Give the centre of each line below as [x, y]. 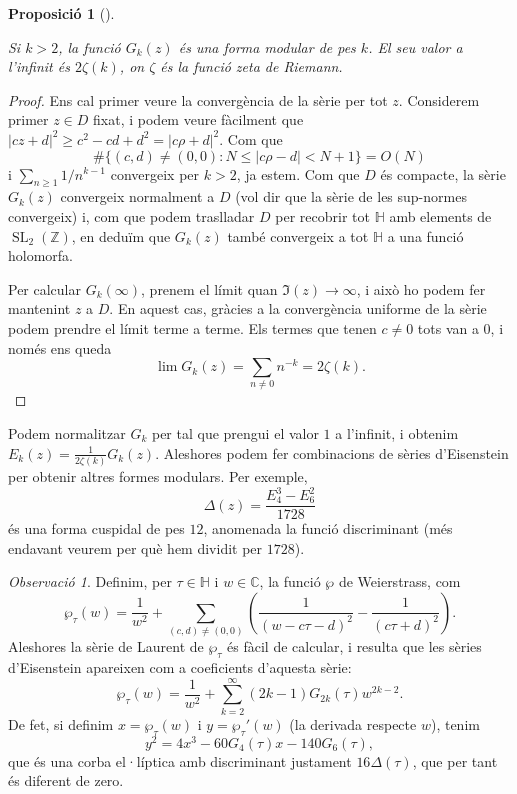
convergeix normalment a [137, 196]
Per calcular [44, 288]
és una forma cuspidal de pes [96, 528]
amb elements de [440, 215]
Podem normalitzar [67, 433]
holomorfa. [41, 255]
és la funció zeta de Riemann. [251, 66]
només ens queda [60, 347]
